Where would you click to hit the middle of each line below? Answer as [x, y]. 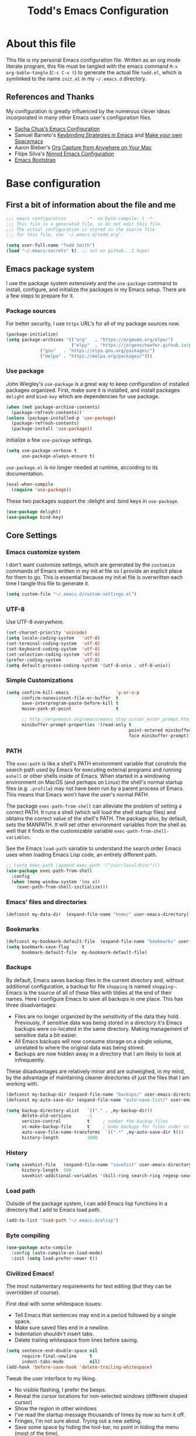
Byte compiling [28, 1235]
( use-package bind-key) [35, 517]
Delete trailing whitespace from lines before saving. [76, 1340]
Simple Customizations [40, 681]
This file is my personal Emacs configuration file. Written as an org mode [93, 60]
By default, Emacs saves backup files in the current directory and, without [95, 980]
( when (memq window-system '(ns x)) [56, 882]
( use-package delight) [34, 512]
